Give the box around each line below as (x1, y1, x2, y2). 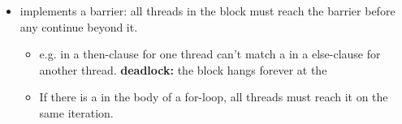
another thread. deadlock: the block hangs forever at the (39, 61, 327, 78)
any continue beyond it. (19, 18, 138, 35)
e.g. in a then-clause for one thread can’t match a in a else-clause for (39, 45, 381, 62)
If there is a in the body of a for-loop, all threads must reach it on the (39, 88, 388, 105)
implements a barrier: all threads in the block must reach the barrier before (19, 2, 396, 19)
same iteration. (39, 104, 114, 121)
